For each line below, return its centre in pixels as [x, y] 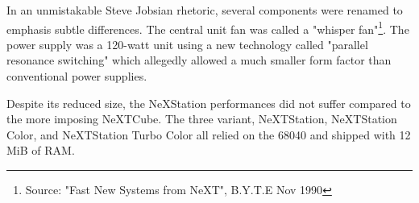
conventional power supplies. [77, 76]
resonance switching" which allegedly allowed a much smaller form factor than [199, 60]
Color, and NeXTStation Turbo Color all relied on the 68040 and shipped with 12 [209, 134]
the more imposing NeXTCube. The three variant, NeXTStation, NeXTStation [202, 119]
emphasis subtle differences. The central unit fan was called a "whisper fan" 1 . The [208, 27]
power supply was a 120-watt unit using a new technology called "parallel [187, 44]
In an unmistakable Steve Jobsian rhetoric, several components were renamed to [205, 10]
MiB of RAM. [41, 150]
